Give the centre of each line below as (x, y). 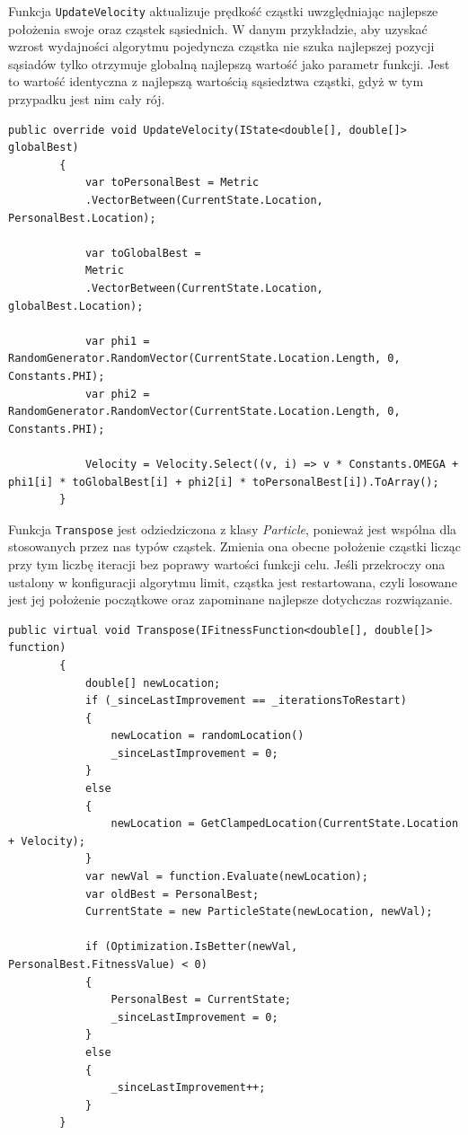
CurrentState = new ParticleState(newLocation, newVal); (259, 912)
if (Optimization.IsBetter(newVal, (191, 947)
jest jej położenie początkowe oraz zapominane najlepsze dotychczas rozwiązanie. (230, 599)
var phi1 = (117, 341)
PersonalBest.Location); (82, 218)
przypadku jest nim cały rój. (87, 99)
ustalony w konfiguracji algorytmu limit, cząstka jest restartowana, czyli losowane (233, 581)
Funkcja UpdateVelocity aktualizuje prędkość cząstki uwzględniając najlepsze (223, 11)
